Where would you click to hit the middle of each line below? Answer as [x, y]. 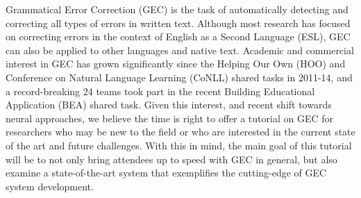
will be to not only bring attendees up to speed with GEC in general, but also [171, 159]
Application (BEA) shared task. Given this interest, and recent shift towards [169, 105]
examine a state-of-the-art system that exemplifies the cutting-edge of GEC [166, 173]
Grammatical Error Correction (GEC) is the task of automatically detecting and [177, 9]
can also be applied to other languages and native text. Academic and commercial [180, 50]
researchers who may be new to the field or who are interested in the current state [180, 132]
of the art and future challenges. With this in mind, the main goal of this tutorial [179, 145]
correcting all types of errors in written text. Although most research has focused [178, 23]
